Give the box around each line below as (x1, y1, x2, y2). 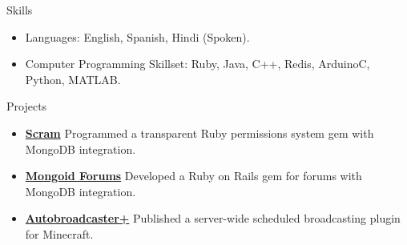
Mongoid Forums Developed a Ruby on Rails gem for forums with (25, 167, 362, 184)
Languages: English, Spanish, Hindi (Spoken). (25, 28, 250, 45)
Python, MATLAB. (25, 70, 121, 87)
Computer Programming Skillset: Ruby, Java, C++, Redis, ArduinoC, (25, 55, 370, 72)
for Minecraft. (25, 225, 94, 242)
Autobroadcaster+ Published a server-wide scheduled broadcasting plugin (25, 210, 401, 227)
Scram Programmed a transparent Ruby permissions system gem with (25, 124, 374, 141)
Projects (6, 98, 47, 114)
